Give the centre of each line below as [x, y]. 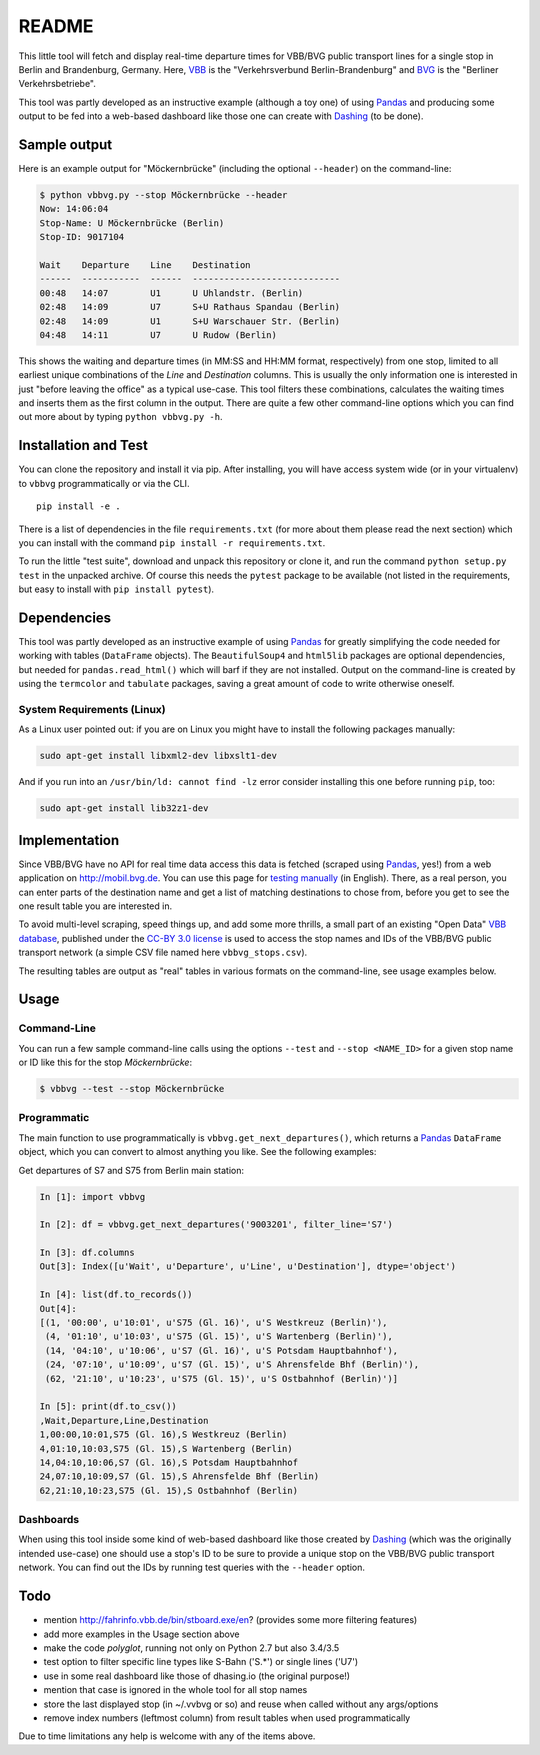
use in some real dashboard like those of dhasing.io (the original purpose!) [196, 1676]
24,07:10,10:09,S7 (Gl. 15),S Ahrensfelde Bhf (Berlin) [179, 1476]
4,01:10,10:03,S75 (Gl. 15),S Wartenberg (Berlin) [166, 1448]
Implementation [69, 840]
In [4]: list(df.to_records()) [116, 1294]
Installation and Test [83, 445]
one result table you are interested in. [95, 906]
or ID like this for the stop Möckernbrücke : [105, 1062]
